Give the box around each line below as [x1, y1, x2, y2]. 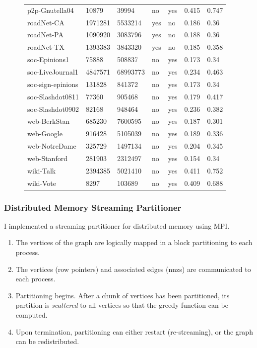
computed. [15, 310, 48, 320]
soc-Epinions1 [27, 54, 69, 65]
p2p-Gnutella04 [27, 4, 74, 15]
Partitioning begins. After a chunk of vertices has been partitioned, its [15, 290, 230, 300]
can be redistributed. [15, 336, 79, 347]
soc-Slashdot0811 [27, 91, 79, 101]
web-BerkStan [27, 116, 70, 126]
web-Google [27, 128, 63, 139]
